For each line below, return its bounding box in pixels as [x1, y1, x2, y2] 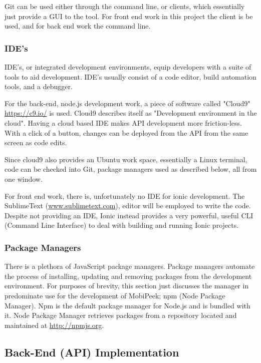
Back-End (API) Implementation [5, 344, 179, 359]
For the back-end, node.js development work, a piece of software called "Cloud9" [5, 98, 250, 108]
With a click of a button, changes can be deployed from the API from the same [5, 127, 248, 138]
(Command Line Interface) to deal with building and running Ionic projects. [5, 220, 239, 230]
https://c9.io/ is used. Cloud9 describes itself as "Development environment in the [5, 108, 257, 118]
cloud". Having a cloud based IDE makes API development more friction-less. [5, 117, 242, 128]
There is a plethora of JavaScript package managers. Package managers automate [5, 261, 255, 271]
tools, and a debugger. [5, 81, 73, 92]
